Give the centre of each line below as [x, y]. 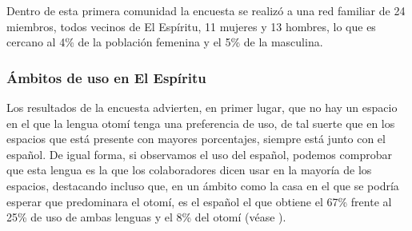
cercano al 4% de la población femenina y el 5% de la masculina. [165, 42]
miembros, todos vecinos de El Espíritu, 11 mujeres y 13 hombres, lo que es [191, 26]
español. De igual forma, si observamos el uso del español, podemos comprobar [199, 154]
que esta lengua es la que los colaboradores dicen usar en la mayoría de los [189, 170]
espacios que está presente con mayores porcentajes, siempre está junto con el [196, 139]
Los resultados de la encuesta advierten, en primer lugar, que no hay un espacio [202, 107]
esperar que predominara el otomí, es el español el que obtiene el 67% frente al [199, 201]
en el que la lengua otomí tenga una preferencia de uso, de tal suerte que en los [201, 123]
